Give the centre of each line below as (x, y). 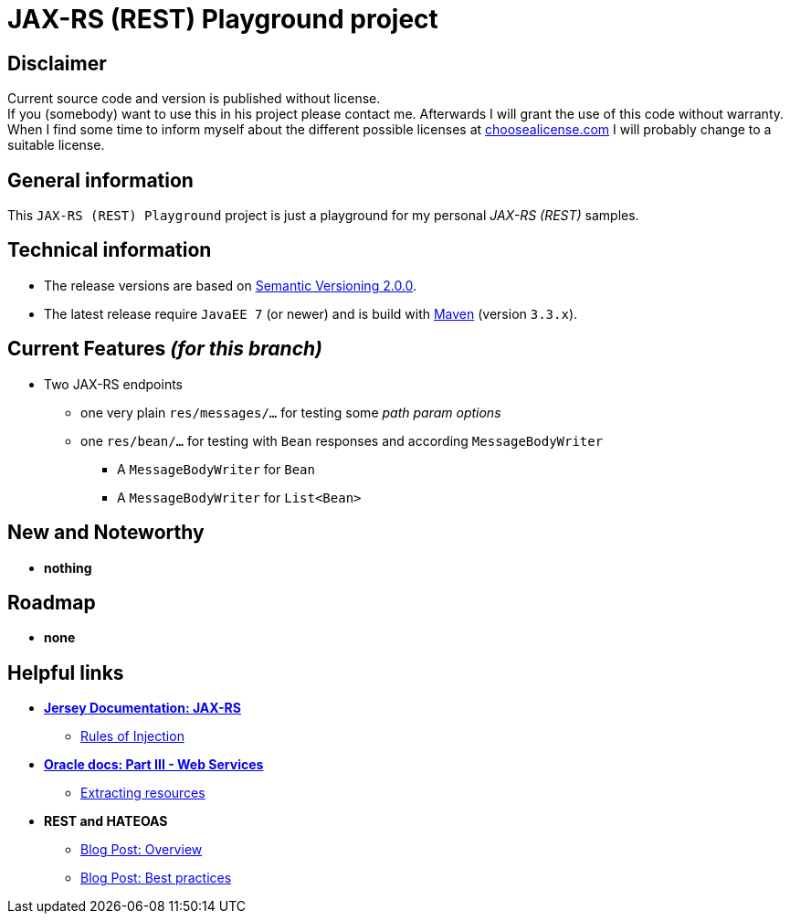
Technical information (110, 250)
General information (100, 180)
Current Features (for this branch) (165, 349)
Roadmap (52, 602)
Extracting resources (143, 793)
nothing (68, 567)
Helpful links (66, 672)
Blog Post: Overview (142, 850)
